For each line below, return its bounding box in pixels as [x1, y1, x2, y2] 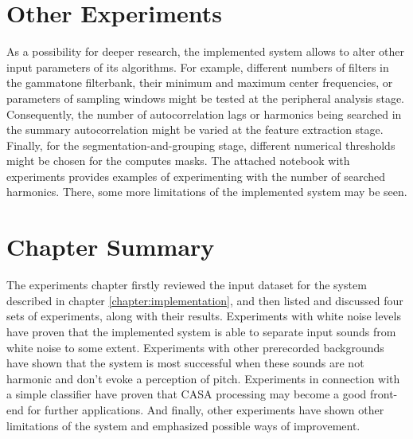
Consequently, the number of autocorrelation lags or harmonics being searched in [6, 105, 402, 122]
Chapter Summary [6, 230, 215, 263]
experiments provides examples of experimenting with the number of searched [6, 167, 386, 184]
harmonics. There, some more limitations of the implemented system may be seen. [6, 183, 407, 200]
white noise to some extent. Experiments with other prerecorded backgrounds [6, 339, 384, 355]
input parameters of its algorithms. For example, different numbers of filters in [6, 58, 389, 75]
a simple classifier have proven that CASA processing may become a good [6, 386, 367, 402]
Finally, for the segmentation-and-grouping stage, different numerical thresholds [6, 136, 395, 153]
